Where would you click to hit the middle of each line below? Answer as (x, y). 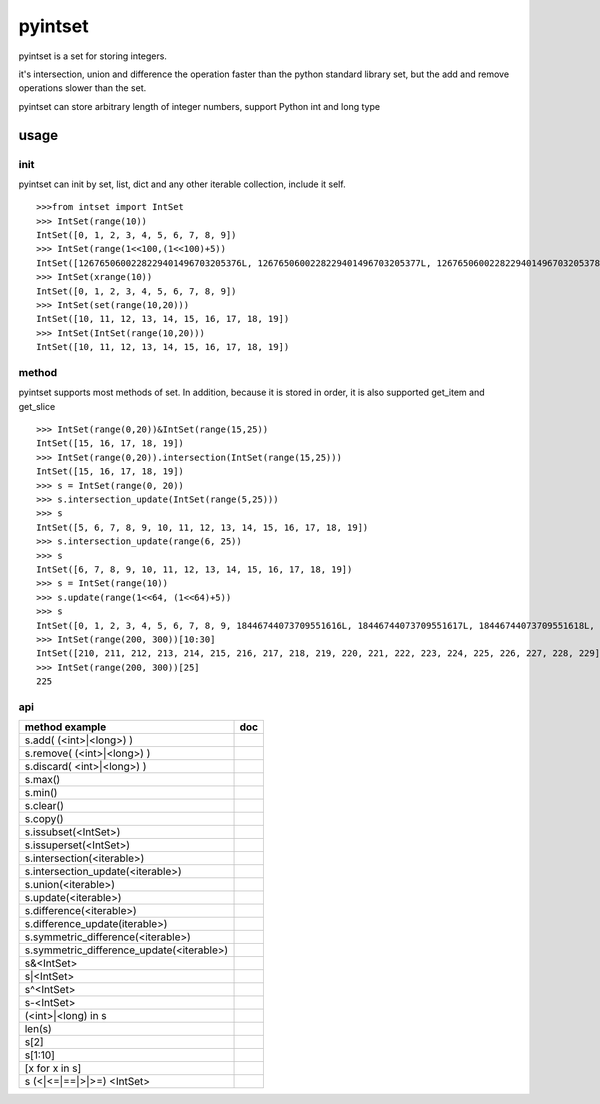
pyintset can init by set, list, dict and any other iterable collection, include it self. (182, 184)
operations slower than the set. (82, 88)
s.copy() (44, 819)
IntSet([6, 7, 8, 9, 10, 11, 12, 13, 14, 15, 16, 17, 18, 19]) (194, 569)
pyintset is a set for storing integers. (92, 56)
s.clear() (44, 806)
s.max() (42, 780)
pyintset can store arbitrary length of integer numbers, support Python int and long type (199, 106)
